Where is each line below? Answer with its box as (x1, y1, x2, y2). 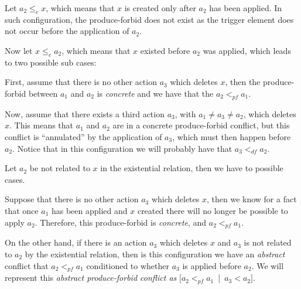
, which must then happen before (172, 130, 291, 142)
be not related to (29, 162, 90, 174)
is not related (244, 236, 292, 249)
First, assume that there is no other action (5, 76, 157, 88)
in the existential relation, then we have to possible (100, 162, 283, 174)
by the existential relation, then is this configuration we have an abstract (25, 247, 285, 260)
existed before (140, 44, 190, 56)
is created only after (124, 2, 196, 13)
